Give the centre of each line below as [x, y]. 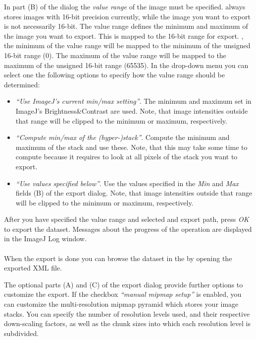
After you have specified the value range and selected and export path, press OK [127, 219]
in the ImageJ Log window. [45, 238]
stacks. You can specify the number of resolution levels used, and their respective [127, 313]
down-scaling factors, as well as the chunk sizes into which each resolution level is [128, 323]
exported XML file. [33, 268]
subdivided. [22, 333]
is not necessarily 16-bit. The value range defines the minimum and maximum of [126, 26]
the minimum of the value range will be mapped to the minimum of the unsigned [127, 45]
